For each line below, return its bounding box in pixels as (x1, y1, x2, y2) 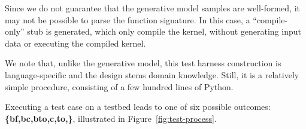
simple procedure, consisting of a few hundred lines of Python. (5, 80, 234, 93)
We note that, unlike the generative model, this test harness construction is (5, 57, 281, 69)
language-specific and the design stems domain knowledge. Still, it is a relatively (5, 68, 299, 81)
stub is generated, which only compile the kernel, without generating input (27, 25, 301, 38)
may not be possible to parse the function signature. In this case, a (5, 13, 250, 26)
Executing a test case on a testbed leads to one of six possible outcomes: (5, 100, 271, 113)
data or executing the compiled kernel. (5, 36, 146, 49)
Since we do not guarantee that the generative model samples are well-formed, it (5, 2, 300, 14)
